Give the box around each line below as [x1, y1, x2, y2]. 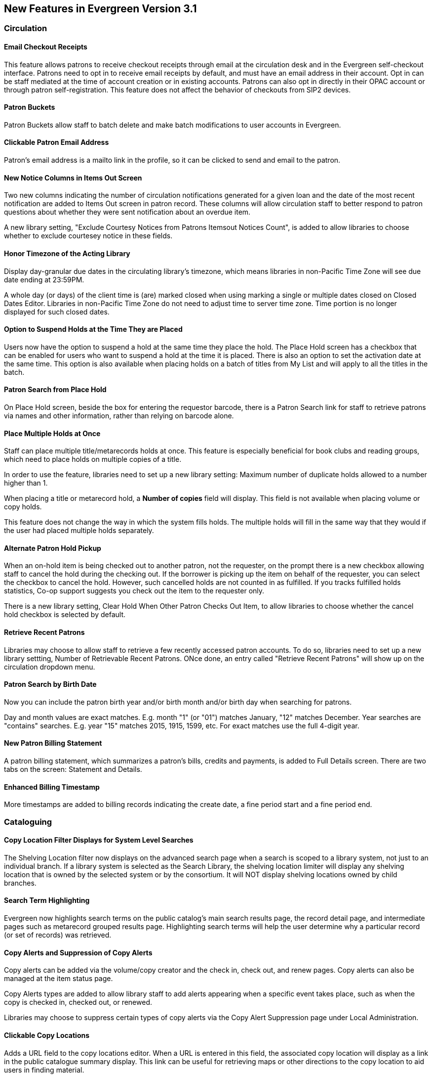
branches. [4, 878, 37, 887]
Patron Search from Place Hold [4, 385, 107, 394]
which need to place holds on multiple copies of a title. [4, 455, 182, 464]
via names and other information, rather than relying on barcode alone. [4, 411, 234, 420]
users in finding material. [4, 1065, 84, 1074]
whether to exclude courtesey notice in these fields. [4, 231, 173, 240]
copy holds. [4, 502, 42, 511]
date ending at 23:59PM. [4, 275, 84, 284]
